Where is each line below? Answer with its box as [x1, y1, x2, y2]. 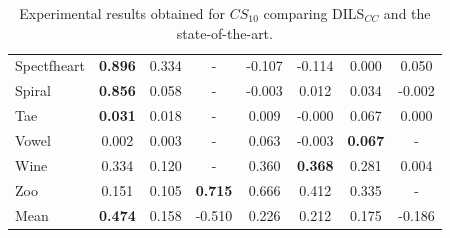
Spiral [15, 80, 51, 101]
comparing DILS [263, 3, 365, 23]
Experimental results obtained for [19, 3, 226, 23]
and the [383, 3, 431, 23]
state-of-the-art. [176, 22, 273, 43]
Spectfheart [15, 55, 86, 76]
